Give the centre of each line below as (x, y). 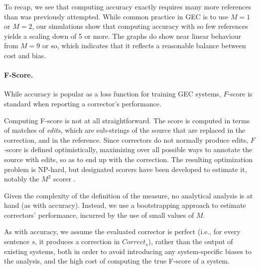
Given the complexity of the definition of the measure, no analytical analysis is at (129, 195)
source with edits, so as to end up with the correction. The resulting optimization (129, 159)
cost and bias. (25, 55)
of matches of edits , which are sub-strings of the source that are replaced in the (125, 130)
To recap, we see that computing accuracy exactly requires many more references (128, 6)
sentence (17, 241)
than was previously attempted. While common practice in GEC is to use (116, 16)
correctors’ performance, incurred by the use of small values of (99, 215)
